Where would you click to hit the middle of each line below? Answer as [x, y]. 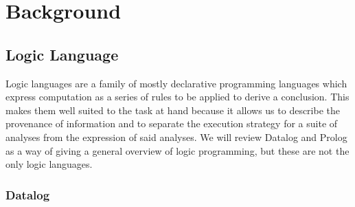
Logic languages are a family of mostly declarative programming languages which [176, 83]
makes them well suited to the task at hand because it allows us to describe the [173, 110]
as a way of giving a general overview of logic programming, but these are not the [177, 150]
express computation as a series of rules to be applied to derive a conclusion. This [177, 97]
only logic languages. [49, 164]
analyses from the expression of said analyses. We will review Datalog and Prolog [176, 137]
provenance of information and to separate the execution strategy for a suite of [172, 123]
